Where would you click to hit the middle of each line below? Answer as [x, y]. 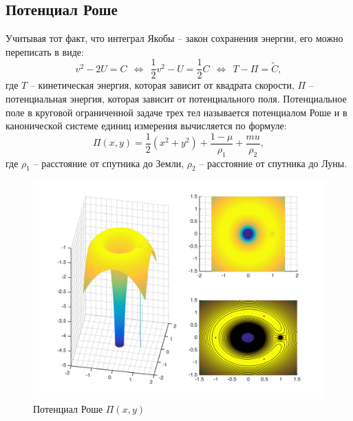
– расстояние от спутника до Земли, [109, 163]
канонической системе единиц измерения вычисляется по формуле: [146, 126]
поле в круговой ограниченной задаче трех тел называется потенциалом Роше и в [176, 112]
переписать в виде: [45, 51]
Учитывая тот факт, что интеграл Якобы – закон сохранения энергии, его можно [174, 38]
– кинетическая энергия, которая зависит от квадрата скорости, [162, 85]
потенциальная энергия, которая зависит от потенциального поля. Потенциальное [176, 99]
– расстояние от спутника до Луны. [273, 163]
